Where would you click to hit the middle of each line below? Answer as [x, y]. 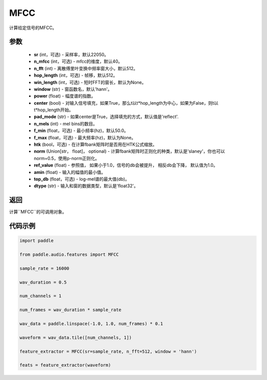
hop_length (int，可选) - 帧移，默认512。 [76, 75]
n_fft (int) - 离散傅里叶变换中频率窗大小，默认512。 [86, 68]
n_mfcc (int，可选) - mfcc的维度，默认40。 [78, 61]
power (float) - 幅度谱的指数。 [65, 96]
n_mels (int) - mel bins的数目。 [66, 124]
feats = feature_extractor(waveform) [65, 365]
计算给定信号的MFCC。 [33, 28]
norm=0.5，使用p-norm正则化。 [67, 158]
